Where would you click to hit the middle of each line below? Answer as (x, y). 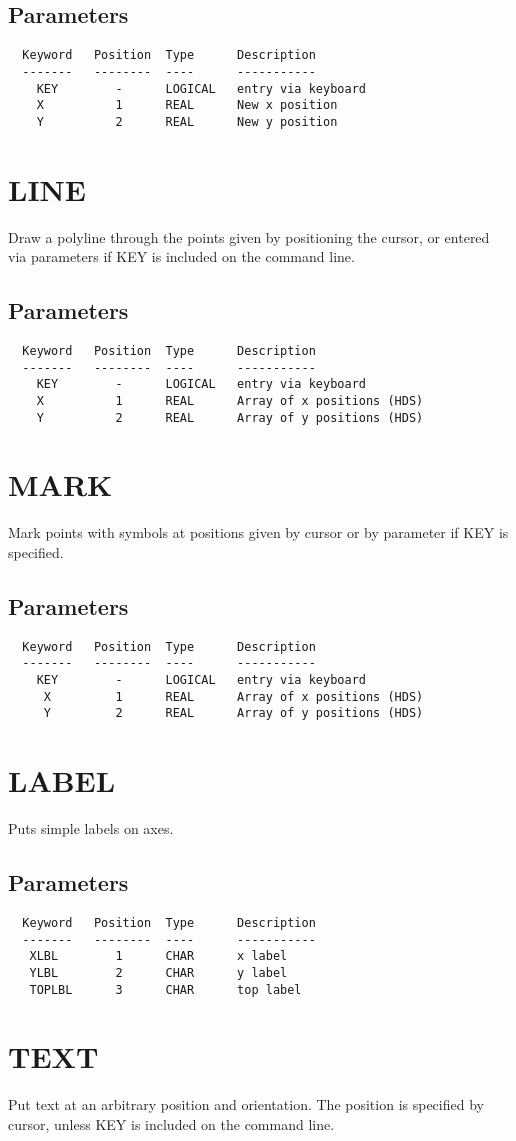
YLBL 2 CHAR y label (158, 972)
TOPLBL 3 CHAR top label (165, 989)
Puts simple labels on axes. (91, 828)
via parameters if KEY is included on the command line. (181, 256)
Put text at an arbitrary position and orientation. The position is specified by (246, 1104)
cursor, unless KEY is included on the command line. (171, 1124)
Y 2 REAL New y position (187, 121)
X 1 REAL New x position (187, 105)
